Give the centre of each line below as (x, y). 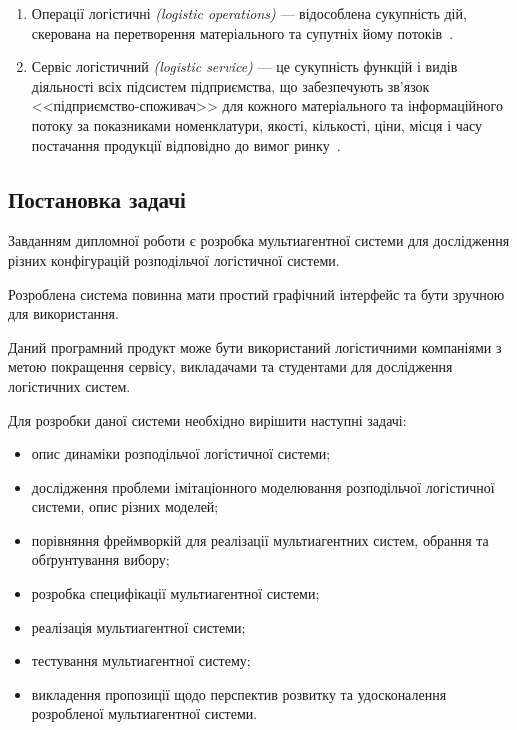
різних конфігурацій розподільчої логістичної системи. (174, 259)
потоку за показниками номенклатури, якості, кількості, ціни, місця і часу (256, 124)
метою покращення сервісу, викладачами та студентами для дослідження (230, 366)
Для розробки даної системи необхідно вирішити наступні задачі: (207, 419)
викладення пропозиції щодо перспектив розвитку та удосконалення (239, 693)
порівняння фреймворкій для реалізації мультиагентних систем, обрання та (260, 539)
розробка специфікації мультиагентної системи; (175, 593)
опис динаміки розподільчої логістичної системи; (181, 453)
